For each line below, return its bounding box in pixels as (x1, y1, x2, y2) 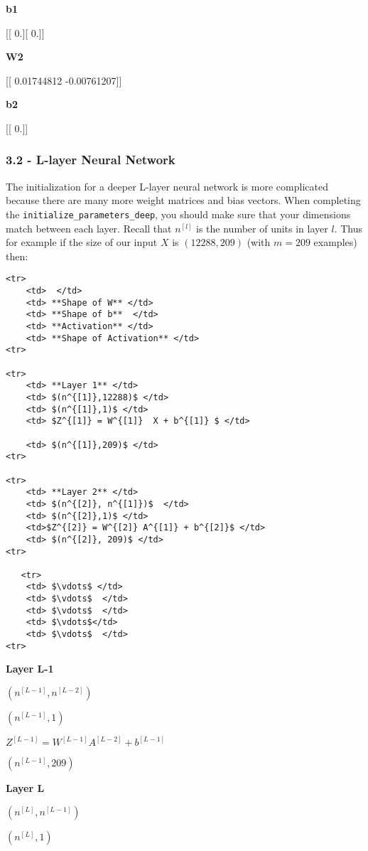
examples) (313, 235, 357, 250)
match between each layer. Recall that (6, 220, 172, 235)
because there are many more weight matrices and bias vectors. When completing (6, 193, 361, 208)
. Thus (334, 220, 362, 235)
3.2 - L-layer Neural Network (6, 151, 175, 168)
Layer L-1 (6, 661, 54, 676)
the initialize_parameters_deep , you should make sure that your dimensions (6, 206, 351, 221)
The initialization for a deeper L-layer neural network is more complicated (6, 178, 328, 193)
